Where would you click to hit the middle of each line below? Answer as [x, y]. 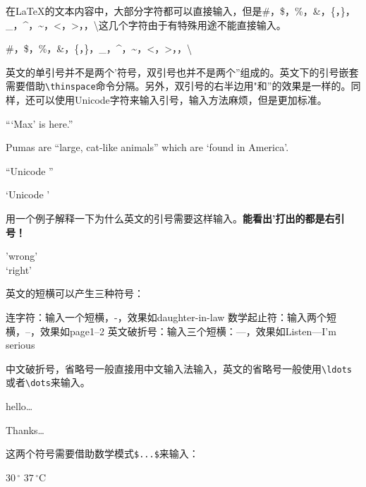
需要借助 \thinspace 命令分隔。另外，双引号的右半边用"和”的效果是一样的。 [178, 86]
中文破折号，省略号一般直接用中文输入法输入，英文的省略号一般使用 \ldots [179, 368]
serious [20, 345]
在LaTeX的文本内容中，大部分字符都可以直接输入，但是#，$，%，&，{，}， [181, 11]
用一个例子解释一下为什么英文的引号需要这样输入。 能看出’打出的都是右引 [175, 218]
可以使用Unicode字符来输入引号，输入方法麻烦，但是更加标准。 [181, 100]
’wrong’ [22, 256]
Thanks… [25, 429]
